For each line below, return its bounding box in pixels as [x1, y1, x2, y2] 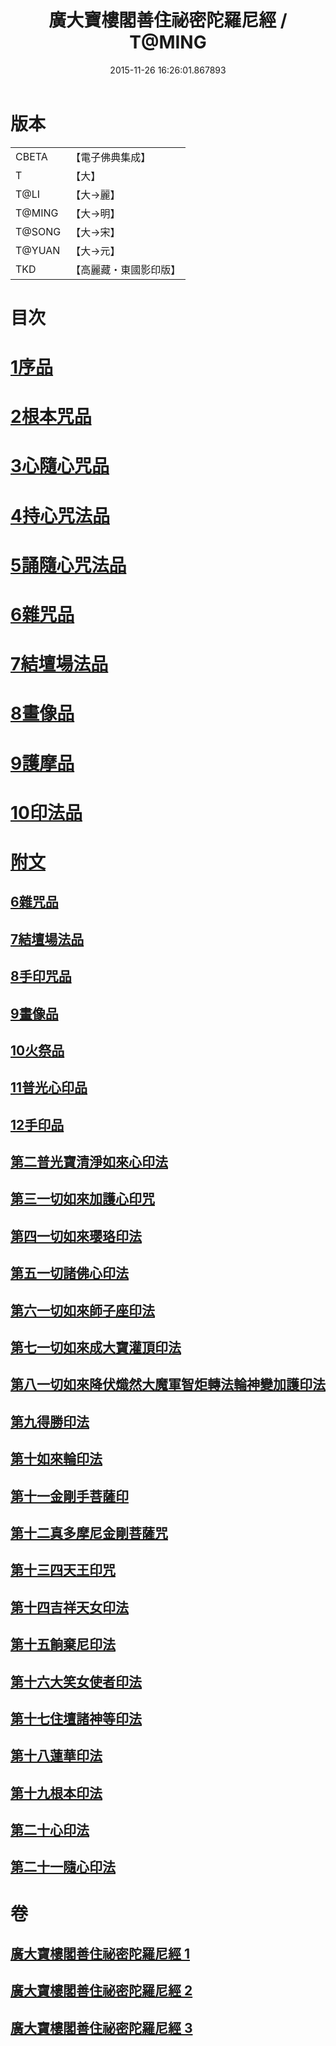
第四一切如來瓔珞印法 [10, 1227, 142, 1245]
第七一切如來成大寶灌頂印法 [10, 1339, 182, 1356]
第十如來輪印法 [10, 1451, 103, 1468]
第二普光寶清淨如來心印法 [10, 1154, 168, 1171]
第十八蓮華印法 [10, 1747, 103, 1765]
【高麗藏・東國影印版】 [70, 262, 182, 276]
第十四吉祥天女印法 [10, 1599, 129, 1616]
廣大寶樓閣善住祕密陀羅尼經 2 [10, 1982, 193, 2000]
